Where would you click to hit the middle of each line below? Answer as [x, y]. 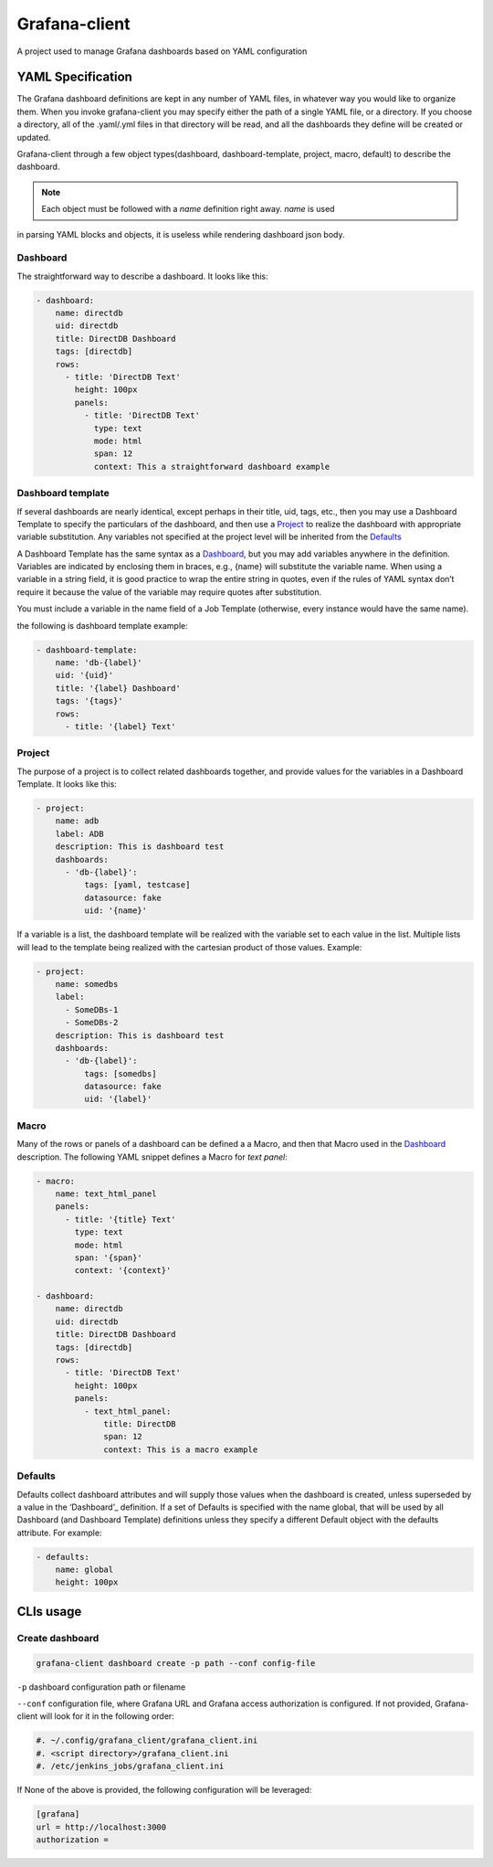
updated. [34, 137]
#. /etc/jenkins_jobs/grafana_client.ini [130, 1766]
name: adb [77, 821]
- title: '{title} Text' [121, 1219]
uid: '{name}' [115, 911]
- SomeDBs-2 [92, 1023]
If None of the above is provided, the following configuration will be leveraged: [164, 1790]
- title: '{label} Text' [121, 726]
